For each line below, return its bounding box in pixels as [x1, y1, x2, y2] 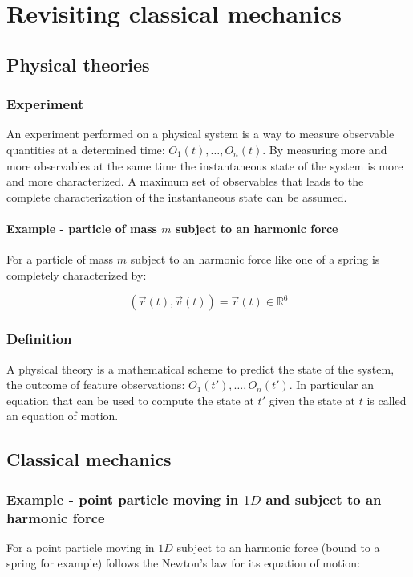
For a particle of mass [6, 251, 114, 268]
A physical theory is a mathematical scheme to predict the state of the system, [6, 360, 395, 377]
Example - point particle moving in [6, 489, 239, 509]
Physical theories [6, 51, 150, 76]
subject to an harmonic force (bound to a [176, 538, 380, 555]
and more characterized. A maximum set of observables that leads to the [6, 173, 364, 190]
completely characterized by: [6, 266, 147, 283]
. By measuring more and [262, 141, 387, 158]
